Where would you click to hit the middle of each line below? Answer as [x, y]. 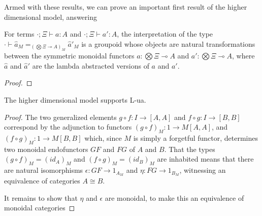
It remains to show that [41, 197]
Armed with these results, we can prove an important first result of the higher [126, 7]
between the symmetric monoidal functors [69, 56]
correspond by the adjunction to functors [68, 127]
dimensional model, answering [51, 17]
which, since [103, 138]
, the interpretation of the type [165, 34]
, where [243, 56]
